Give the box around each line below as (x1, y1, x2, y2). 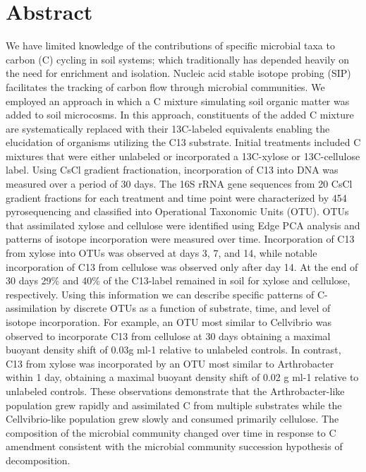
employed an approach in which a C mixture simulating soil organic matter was (6, 93, 350, 108)
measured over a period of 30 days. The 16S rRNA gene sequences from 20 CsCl (6, 176, 353, 191)
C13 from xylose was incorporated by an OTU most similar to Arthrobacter (6, 356, 334, 370)
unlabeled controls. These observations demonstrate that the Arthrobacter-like (6, 383, 345, 398)
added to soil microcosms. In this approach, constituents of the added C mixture (6, 107, 354, 122)
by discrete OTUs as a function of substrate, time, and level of (60, 301, 331, 315)
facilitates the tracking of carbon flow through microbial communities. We (6, 79, 325, 94)
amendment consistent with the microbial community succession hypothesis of (6, 439, 343, 454)
